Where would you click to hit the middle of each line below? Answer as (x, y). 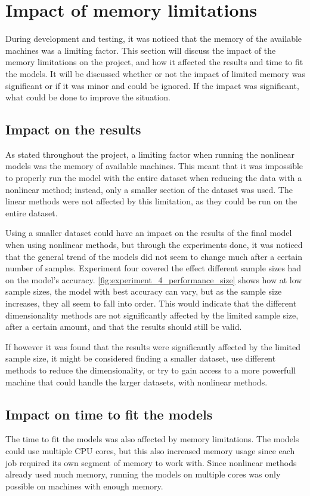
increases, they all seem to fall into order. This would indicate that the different (151, 303)
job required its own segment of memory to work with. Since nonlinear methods (151, 462)
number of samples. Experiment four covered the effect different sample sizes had (154, 268)
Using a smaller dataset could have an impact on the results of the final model (149, 233)
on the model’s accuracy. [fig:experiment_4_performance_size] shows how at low (154, 279)
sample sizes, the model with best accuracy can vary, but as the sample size (144, 291)
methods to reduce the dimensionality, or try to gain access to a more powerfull (151, 370)
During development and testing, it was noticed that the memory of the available (154, 39)
